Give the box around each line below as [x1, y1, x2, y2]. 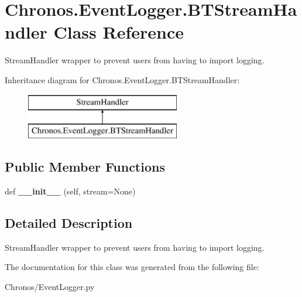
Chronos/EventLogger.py [5, 280, 95, 292]
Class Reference [53, 20, 184, 44]
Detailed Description [5, 213, 133, 231]
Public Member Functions [5, 158, 165, 176]
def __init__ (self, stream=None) [5, 185, 136, 197]
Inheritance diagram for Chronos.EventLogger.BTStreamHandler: [5, 73, 240, 86]
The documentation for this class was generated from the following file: [5, 261, 259, 273]
